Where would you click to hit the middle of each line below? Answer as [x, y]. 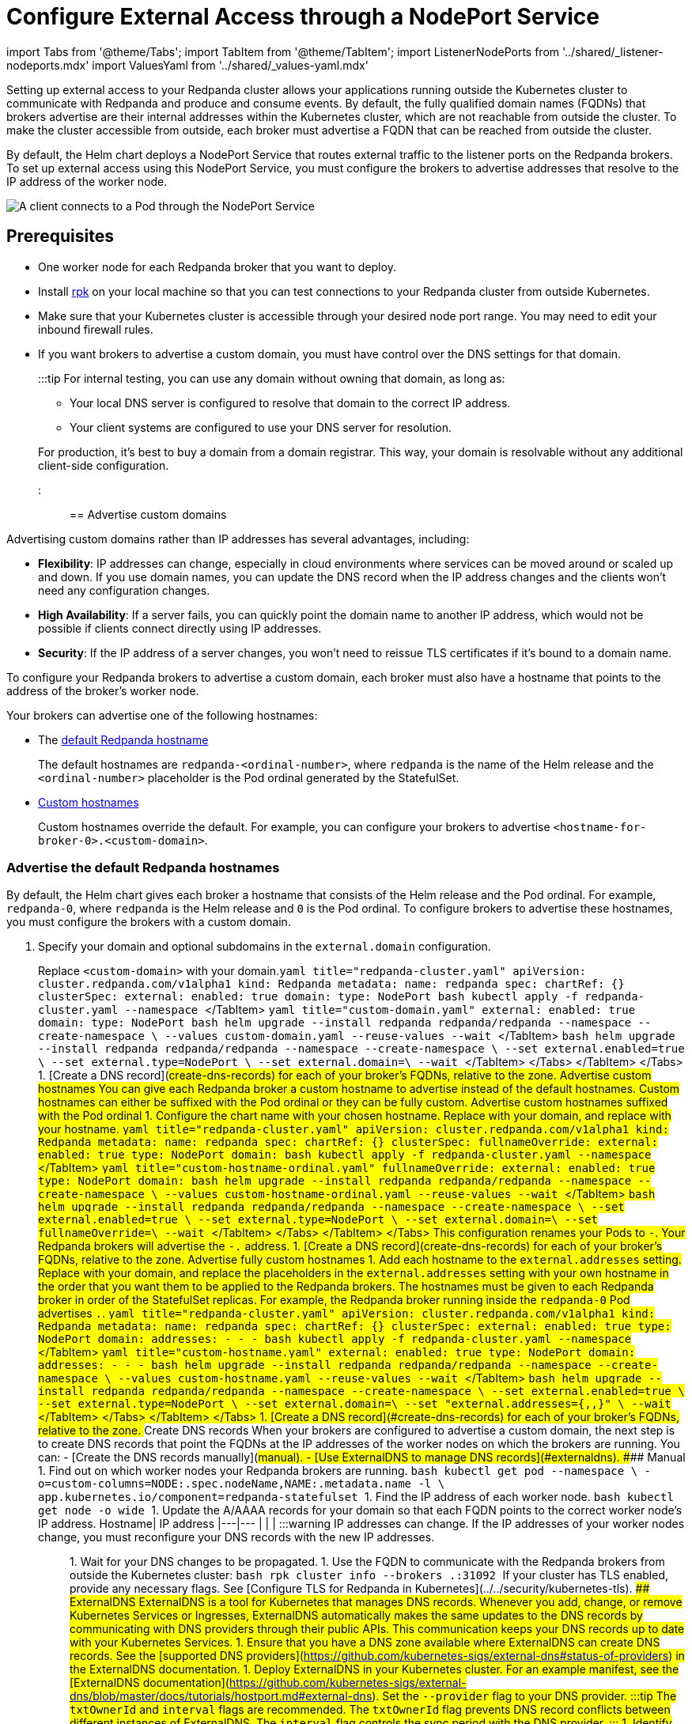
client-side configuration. [104, 465]
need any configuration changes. [124, 590]
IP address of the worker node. [87, 181]
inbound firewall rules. [96, 329]
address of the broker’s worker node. [103, 690]
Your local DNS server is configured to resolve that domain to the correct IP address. [290, 403]
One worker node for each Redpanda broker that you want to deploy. [217, 267]
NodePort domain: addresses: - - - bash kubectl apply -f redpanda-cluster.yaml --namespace [335, 1339]
